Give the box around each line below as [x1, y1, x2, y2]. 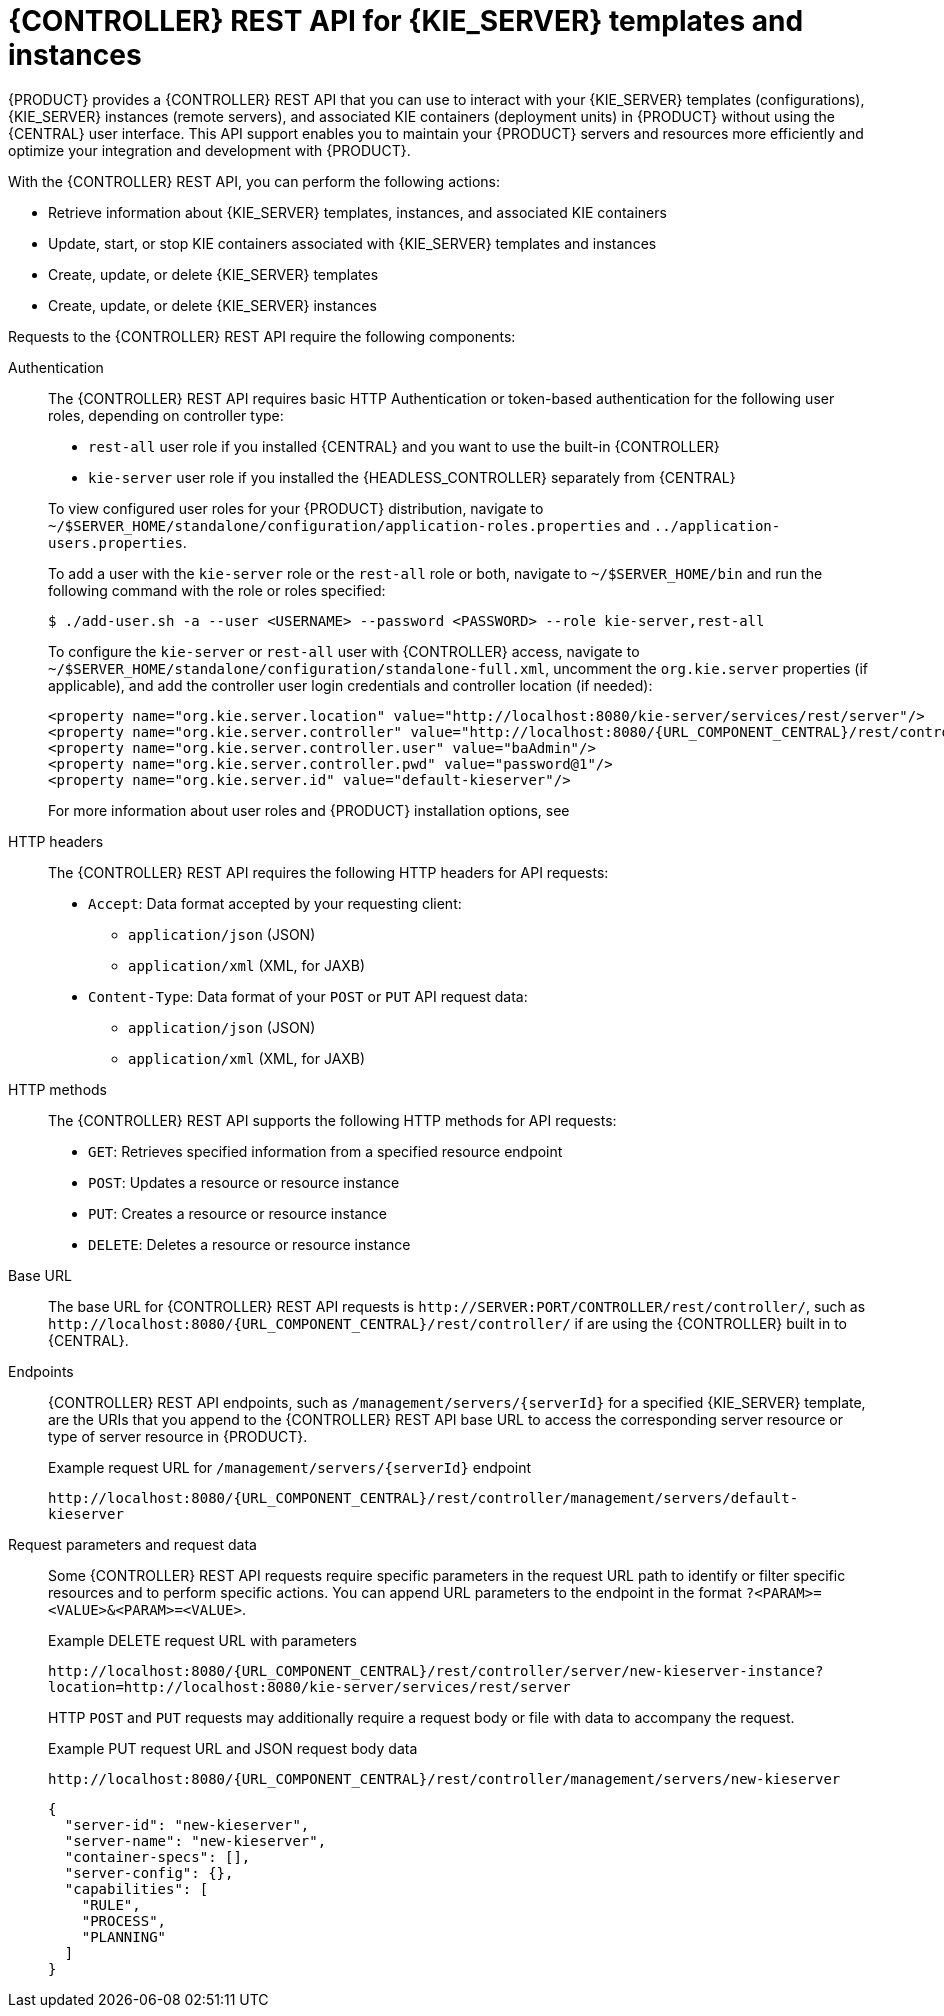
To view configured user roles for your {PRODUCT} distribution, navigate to [48, 499, 544, 517]
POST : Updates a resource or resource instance [88, 1173, 400, 1191]
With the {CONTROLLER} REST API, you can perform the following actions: [8, 172, 501, 190]
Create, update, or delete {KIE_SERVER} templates [48, 265, 379, 283]
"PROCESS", [81, 1912, 167, 1929]
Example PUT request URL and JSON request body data [48, 1739, 418, 1757]
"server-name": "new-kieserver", [64, 1832, 327, 1849]
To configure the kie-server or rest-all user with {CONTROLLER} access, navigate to [48, 642, 640, 660]
